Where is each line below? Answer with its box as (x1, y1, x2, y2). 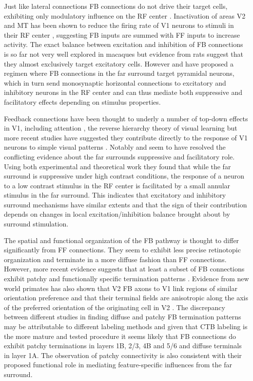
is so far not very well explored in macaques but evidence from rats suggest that (4, 48, 244, 59)
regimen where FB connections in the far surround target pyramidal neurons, (4, 68, 234, 78)
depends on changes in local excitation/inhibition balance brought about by (4, 209, 230, 219)
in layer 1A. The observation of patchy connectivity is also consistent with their (4, 350, 242, 360)
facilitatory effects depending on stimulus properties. (4, 96, 161, 107)
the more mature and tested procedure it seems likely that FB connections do (4, 331, 236, 341)
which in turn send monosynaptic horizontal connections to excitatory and (4, 77, 226, 88)
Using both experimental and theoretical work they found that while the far (4, 161, 231, 171)
